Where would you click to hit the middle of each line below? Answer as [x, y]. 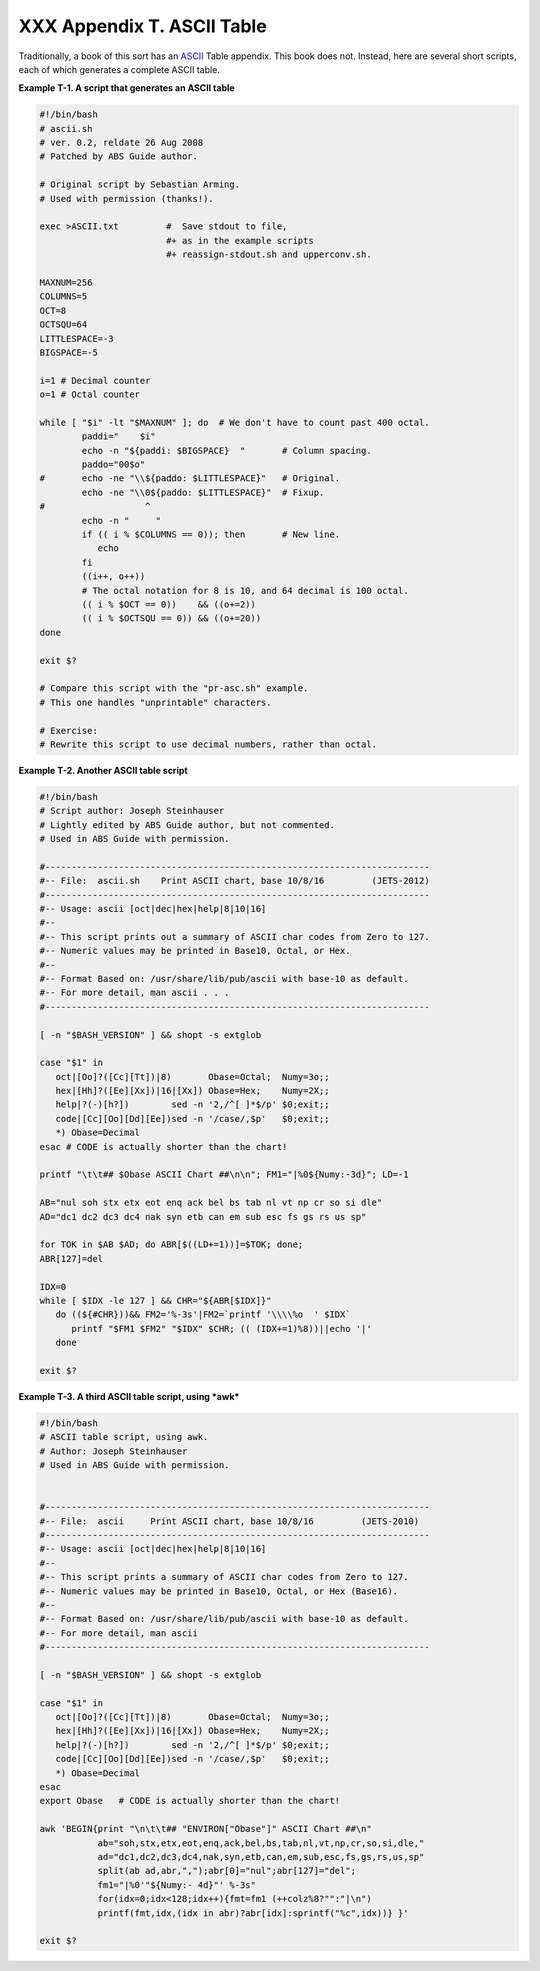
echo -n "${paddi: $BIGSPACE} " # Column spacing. [226, 450]
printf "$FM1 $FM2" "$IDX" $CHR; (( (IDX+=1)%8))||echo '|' [221, 1328]
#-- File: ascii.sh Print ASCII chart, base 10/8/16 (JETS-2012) [234, 881]
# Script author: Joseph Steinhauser [132, 811]
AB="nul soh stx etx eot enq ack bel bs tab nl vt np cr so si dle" [211, 1203]
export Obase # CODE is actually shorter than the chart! [190, 1801]
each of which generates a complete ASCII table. [119, 69]
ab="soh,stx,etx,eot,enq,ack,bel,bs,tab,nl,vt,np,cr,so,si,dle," [261, 1843]
